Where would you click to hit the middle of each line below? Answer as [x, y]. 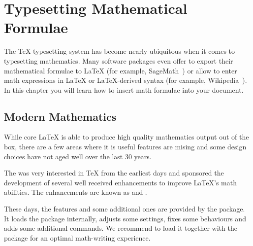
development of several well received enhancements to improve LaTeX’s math [120, 182]
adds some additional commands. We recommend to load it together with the [121, 228]
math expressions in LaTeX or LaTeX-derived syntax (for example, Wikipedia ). [126, 80]
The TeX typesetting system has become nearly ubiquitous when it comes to [120, 51]
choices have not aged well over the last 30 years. [78, 156]
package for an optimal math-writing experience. [77, 237]
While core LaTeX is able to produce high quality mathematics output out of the [126, 137]
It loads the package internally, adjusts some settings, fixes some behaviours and [125, 218]
